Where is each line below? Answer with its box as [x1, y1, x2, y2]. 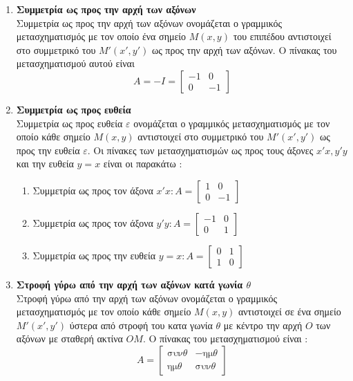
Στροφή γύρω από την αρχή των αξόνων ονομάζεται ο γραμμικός [16, 290, 277, 305]
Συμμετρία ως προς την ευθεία [32, 248, 156, 262]
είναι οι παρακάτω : [103, 156, 182, 171]
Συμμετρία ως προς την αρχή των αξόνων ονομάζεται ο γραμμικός [16, 15, 283, 30]
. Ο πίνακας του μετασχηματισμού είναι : [142, 331, 308, 346]
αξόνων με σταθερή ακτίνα [16, 331, 123, 346]
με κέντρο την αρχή [223, 317, 303, 332]
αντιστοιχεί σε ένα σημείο [238, 304, 341, 319]
